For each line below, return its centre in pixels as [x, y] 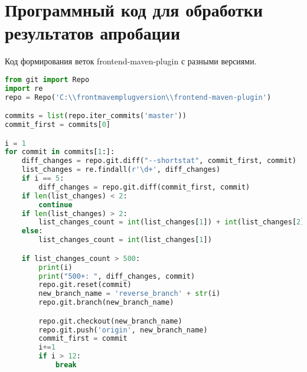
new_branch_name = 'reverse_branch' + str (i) [130, 294]
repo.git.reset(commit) [85, 285]
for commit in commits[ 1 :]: [60, 152]
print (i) [55, 267]
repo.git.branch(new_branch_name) [106, 303]
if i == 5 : [43, 179]
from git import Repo [47, 79]
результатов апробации [93, 33]
